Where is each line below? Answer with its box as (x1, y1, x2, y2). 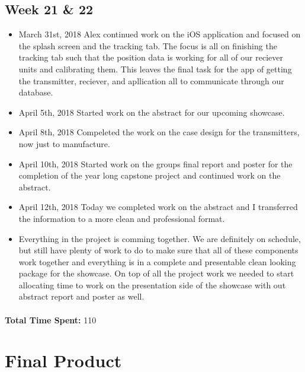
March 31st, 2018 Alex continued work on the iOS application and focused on (18, 28, 301, 40)
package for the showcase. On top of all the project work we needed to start (18, 267, 294, 279)
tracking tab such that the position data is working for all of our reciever (18, 51, 283, 63)
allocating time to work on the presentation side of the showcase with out (18, 278, 286, 291)
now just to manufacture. (18, 137, 110, 150)
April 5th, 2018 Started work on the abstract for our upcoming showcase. (18, 106, 285, 118)
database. (18, 86, 53, 98)
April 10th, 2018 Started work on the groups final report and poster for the (18, 157, 293, 170)
